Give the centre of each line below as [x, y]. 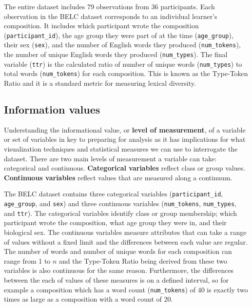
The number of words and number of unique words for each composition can [118, 251]
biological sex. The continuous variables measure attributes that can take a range [125, 232]
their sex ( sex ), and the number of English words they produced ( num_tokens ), [122, 45]
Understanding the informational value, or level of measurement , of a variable [125, 129]
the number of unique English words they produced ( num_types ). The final [116, 54]
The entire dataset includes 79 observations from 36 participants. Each [109, 6]
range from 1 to [27, 260]
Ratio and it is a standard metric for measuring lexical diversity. [100, 83]
